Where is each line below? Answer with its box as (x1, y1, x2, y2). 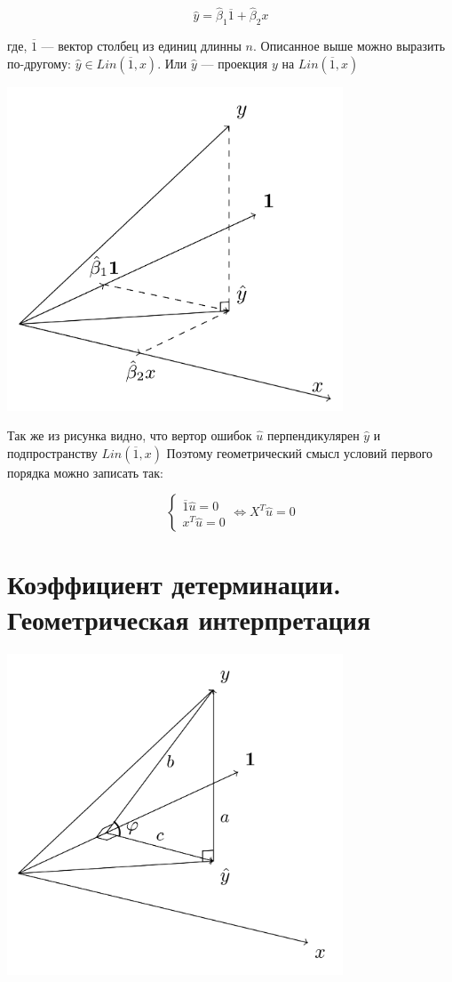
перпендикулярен (267, 426, 360, 445)
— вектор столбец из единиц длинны (41, 36, 242, 55)
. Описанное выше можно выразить (253, 36, 446, 55)
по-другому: (7, 53, 71, 72)
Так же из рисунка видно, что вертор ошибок (7, 426, 252, 445)
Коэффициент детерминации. (7, 566, 341, 602)
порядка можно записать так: (7, 463, 164, 481)
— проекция (201, 53, 268, 72)
